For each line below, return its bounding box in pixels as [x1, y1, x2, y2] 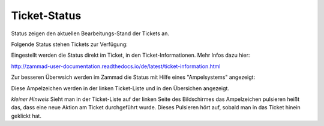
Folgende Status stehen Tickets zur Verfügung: [11, 41, 128, 48]
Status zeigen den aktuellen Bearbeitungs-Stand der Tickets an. [11, 30, 169, 37]
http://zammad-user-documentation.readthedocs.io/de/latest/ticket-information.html [11, 63, 221, 70]
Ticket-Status [11, 9, 82, 22]
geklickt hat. [11, 112, 42, 119]
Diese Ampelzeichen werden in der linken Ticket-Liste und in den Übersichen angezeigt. [11, 84, 229, 92]
